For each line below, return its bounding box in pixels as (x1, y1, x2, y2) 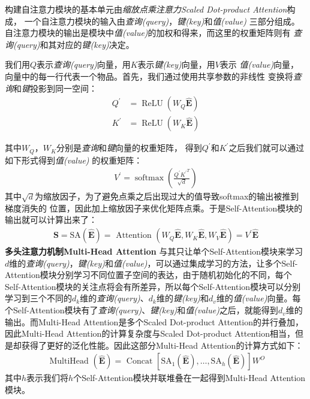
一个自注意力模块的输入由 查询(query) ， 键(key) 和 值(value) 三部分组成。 (24, 14, 300, 27)
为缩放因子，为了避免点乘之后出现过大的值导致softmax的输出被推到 (35, 190, 299, 202)
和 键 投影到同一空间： (13, 81, 97, 94)
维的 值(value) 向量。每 (216, 292, 301, 304)
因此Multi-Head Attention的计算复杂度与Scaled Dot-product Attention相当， (5, 327, 296, 340)
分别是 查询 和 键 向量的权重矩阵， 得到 (56, 141, 202, 154)
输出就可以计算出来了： (5, 213, 97, 226)
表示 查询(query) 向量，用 (37, 58, 131, 71)
